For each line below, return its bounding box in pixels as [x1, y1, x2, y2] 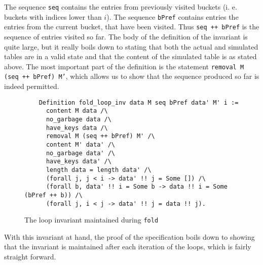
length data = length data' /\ [46, 166, 152, 173]
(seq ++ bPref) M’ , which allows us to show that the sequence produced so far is [4, 71, 259, 81]
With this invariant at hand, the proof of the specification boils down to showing [4, 231, 255, 242]
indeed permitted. [4, 81, 59, 92]
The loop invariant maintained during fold [24, 214, 159, 225]
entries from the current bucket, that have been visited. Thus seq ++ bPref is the [4, 21, 259, 32]
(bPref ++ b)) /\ [24, 191, 83, 199]
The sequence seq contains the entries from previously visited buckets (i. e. [4, 2, 237, 12]
